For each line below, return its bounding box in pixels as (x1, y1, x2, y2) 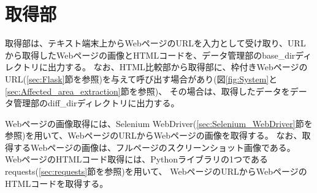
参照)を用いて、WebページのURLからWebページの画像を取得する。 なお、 (5, 129, 302, 142)
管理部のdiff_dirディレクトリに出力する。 (13, 96, 180, 109)
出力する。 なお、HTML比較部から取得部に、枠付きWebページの (47, 60, 308, 73)
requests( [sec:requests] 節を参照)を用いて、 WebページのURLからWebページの (5, 165, 307, 178)
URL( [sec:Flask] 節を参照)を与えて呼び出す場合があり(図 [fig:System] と (5, 72, 278, 85)
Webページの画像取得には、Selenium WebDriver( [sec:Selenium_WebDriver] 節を (5, 117, 313, 129)
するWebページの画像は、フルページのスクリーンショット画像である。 (13, 140, 296, 153)
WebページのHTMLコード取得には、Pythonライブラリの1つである (5, 153, 268, 166)
